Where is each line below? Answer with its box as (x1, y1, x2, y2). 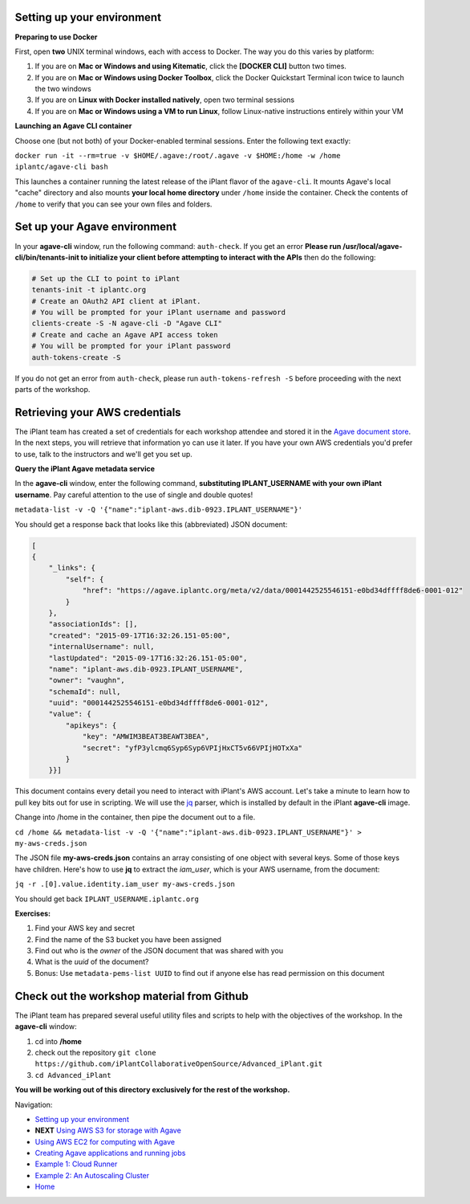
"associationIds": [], (48, 619, 138, 629)
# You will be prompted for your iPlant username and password (31, 308, 286, 317)
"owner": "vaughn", (48, 675, 126, 685)
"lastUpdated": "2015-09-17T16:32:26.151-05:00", (48, 653, 248, 663)
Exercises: (14, 908, 51, 918)
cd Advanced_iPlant (34, 1071, 111, 1080)
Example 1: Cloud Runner (34, 1159, 118, 1169)
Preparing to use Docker (14, 32, 98, 42)
